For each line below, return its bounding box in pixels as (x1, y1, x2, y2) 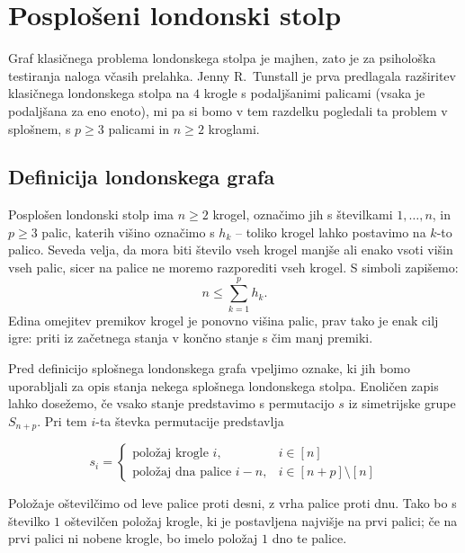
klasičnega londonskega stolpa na (8, 84, 190, 103)
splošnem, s (8, 119, 71, 138)
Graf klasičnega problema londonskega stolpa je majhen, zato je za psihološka (8, 49, 436, 67)
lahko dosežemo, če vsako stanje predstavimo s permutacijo (8, 394, 335, 413)
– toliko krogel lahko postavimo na (235, 222, 426, 241)
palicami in (108, 119, 170, 138)
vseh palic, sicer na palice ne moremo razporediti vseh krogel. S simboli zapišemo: (8, 258, 459, 277)
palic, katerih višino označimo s (41, 222, 215, 241)
